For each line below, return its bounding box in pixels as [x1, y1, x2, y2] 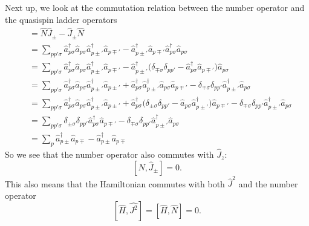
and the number [238, 177, 298, 190]
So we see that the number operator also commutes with [5, 147, 214, 160]
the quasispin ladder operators [5, 13, 117, 25]
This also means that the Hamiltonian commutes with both [5, 177, 225, 190]
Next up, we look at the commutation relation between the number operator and [5, 1, 305, 13]
